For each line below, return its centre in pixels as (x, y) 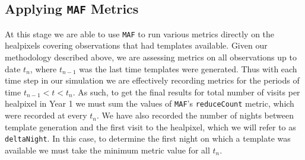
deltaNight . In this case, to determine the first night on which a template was (148, 138)
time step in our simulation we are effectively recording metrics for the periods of (152, 80)
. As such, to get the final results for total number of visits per (186, 92)
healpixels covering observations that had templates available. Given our (136, 45)
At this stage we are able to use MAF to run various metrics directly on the (140, 33)
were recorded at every (46, 115)
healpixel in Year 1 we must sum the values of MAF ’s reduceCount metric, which (150, 103)
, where (43, 68)
